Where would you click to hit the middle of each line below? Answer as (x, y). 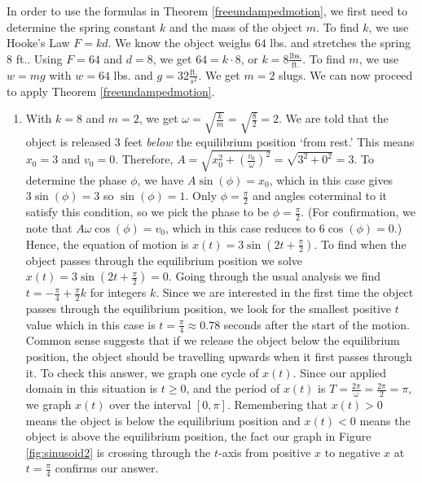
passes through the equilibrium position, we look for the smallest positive (209, 308)
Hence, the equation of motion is (107, 244)
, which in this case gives (331, 179)
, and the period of (233, 388)
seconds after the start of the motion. (316, 324)
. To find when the (360, 244)
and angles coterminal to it (319, 196)
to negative (352, 452)
